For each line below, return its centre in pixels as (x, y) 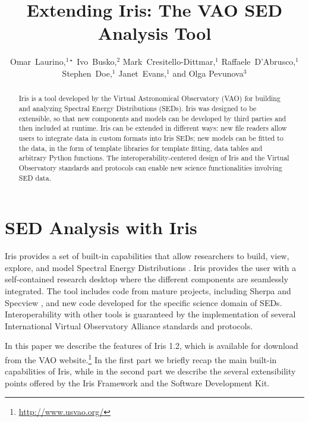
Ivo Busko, (97, 62)
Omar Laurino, (38, 62)
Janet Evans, (143, 73)
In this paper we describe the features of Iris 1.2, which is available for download (152, 346)
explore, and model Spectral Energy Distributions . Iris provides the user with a (151, 267)
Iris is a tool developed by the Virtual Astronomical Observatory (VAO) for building (149, 98)
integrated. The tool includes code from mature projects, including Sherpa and (148, 290)
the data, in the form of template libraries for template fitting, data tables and (141, 148)
